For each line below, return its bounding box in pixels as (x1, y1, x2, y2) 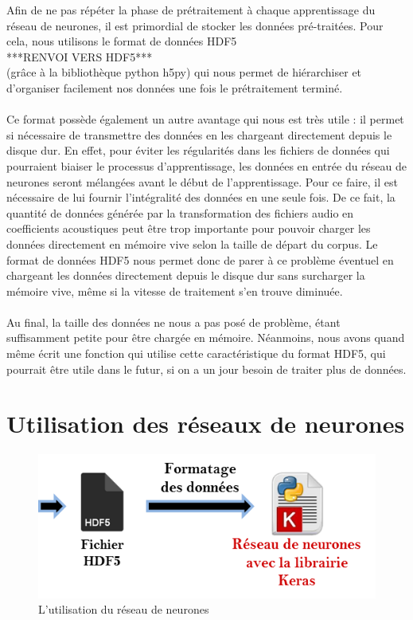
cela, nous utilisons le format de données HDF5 (6, 33, 237, 49)
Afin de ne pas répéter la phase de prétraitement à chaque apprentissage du (6, 2, 376, 18)
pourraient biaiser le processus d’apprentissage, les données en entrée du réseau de (6, 157, 407, 174)
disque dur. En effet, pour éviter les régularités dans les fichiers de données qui (6, 142, 390, 159)
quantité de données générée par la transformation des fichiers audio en (6, 204, 354, 221)
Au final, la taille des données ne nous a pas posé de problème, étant (6, 313, 341, 330)
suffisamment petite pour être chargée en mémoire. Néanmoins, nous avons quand (6, 329, 405, 346)
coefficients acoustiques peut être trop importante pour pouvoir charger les (6, 220, 371, 237)
